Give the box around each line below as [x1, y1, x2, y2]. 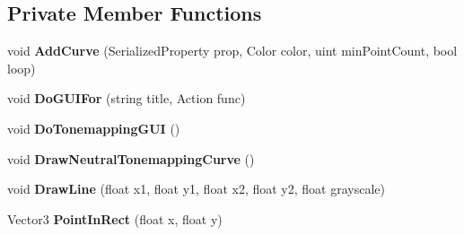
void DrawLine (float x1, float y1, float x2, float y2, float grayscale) [7, 179, 385, 198]
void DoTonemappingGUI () [7, 118, 180, 137]
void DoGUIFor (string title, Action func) [7, 89, 246, 108]
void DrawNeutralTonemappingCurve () [7, 149, 255, 168]
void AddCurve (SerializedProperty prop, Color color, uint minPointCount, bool [7, 41, 458, 60]
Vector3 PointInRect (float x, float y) [7, 209, 223, 228]
